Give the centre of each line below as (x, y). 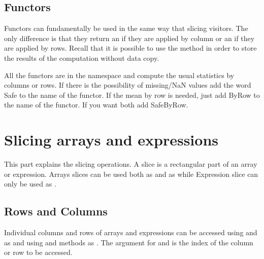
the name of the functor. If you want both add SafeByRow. (96, 105)
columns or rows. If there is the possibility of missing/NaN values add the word (128, 85)
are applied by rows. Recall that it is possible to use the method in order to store (130, 48)
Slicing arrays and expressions (111, 140)
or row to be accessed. (38, 252)
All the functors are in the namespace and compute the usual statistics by (119, 75)
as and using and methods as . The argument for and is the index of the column (129, 242)
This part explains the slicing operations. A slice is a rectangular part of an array (131, 164)
